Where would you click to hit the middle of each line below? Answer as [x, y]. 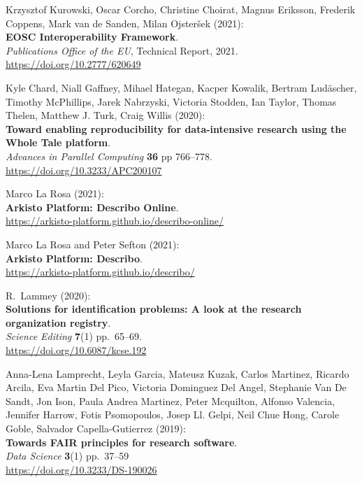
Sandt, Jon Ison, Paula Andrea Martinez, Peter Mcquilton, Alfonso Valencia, [171, 401]
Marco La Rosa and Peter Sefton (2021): [93, 244]
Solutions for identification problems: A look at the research [154, 309]
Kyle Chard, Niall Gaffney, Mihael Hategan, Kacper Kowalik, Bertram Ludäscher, [181, 87]
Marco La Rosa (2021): [55, 193]
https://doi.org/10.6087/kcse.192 [76, 350]
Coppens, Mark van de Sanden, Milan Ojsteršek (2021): [125, 23]
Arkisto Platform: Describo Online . [92, 207]
